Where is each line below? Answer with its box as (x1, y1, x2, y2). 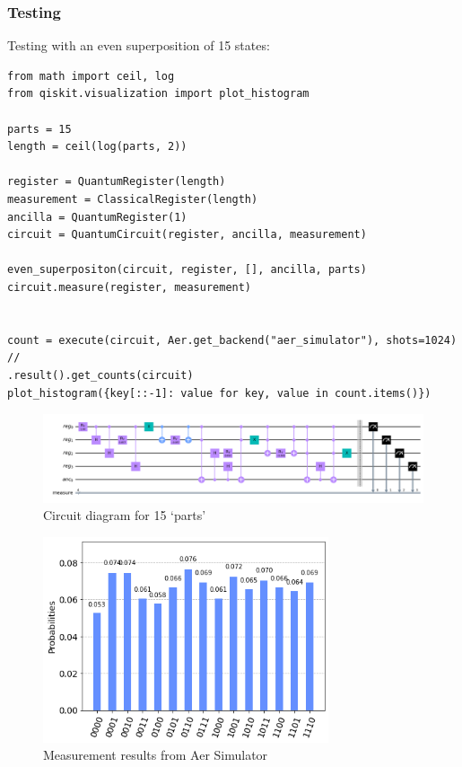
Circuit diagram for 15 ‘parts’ (43, 506, 206, 525)
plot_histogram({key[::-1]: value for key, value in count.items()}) (7, 386, 431, 400)
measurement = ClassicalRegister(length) (7, 192, 258, 206)
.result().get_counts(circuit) (7, 368, 194, 382)
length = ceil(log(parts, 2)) (7, 140, 187, 154)
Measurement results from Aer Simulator (43, 745, 268, 764)
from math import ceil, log (7, 69, 175, 83)
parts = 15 (7, 122, 72, 136)
